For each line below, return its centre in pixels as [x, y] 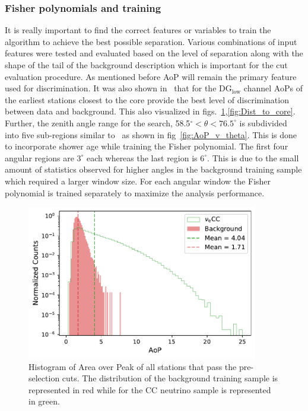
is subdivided [263, 122]
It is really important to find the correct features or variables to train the [138, 30]
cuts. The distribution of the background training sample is [170, 378]
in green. [44, 401]
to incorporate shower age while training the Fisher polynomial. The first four [147, 146]
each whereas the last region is [142, 157]
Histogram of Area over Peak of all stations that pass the [133, 366]
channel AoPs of [273, 88]
